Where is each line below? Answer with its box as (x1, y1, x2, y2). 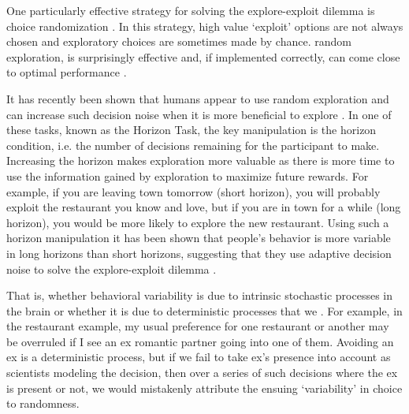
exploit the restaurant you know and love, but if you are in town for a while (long (6, 199, 401, 215)
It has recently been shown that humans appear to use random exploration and (6, 90, 389, 106)
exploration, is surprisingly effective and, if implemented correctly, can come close (6, 48, 400, 65)
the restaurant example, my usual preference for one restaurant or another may (6, 318, 389, 334)
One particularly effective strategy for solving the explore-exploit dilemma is (6, 2, 375, 18)
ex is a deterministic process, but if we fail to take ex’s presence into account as (6, 349, 391, 365)
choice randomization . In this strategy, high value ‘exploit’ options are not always (6, 17, 403, 34)
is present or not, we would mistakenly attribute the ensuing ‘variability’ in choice (6, 379, 403, 396)
